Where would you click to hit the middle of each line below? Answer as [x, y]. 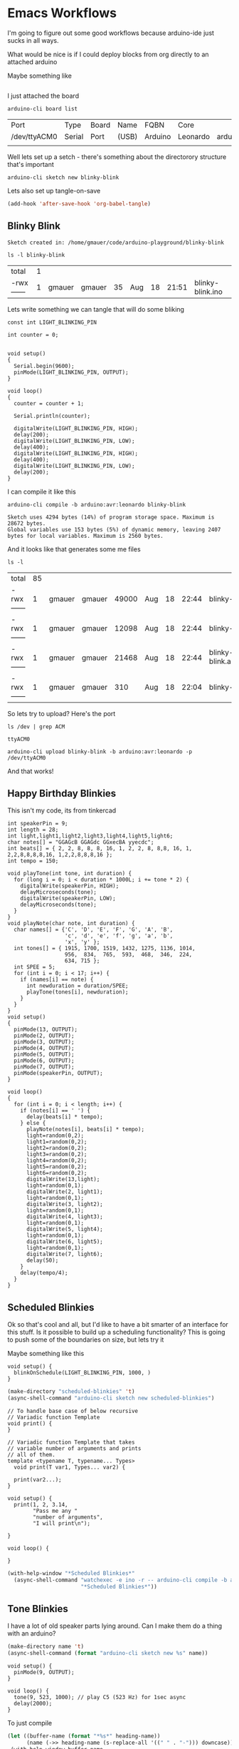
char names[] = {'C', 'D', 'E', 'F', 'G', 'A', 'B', [94, 930]
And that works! [31, 771]
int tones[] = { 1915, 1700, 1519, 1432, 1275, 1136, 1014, [105, 949]
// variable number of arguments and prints [74, 1449]
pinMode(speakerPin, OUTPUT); [58, 1074]
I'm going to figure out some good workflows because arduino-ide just [111, 33]
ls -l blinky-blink [36, 255]
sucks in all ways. [33, 40]
